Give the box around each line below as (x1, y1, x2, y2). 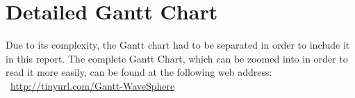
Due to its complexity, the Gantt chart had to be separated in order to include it (6, 38, 350, 52)
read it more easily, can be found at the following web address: (6, 65, 272, 79)
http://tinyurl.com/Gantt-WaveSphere (10, 78, 175, 92)
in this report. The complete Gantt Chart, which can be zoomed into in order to (6, 51, 348, 65)
